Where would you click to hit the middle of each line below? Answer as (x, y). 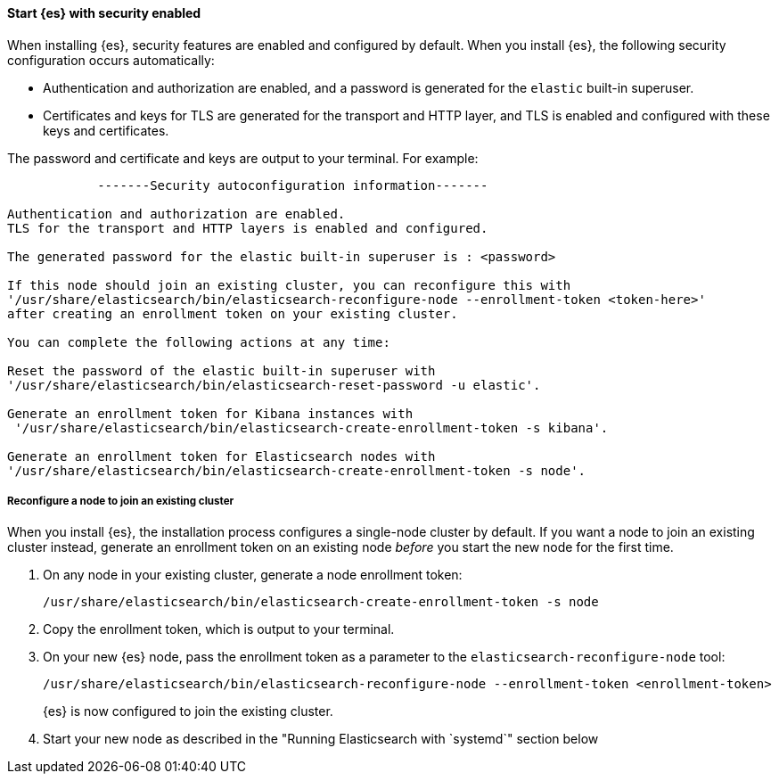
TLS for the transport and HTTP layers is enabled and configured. (248, 228)
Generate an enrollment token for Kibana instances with (210, 413)
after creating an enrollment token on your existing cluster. (233, 313)
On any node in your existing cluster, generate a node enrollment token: (253, 575)
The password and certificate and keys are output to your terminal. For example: (243, 158)
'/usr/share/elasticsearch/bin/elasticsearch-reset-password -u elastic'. (274, 385)
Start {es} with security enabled (104, 13)
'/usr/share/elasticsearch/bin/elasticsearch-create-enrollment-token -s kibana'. (312, 427)
